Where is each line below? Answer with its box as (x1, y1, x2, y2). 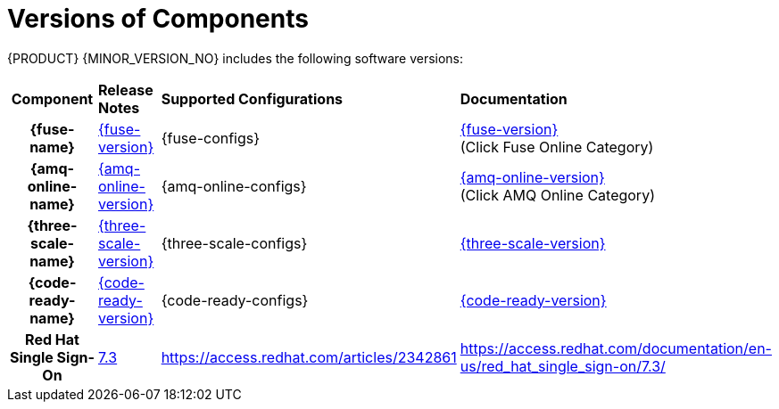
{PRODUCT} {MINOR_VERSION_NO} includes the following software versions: (7, 50, 464, 66)
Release (98, 80, 153, 99)
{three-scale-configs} (161, 233, 308, 252)
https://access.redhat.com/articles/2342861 (161, 348, 457, 366)
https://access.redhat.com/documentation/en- (460, 339, 772, 357)
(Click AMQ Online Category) (460, 185, 655, 204)
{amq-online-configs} (161, 176, 307, 195)
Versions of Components (7, 4, 309, 34)
